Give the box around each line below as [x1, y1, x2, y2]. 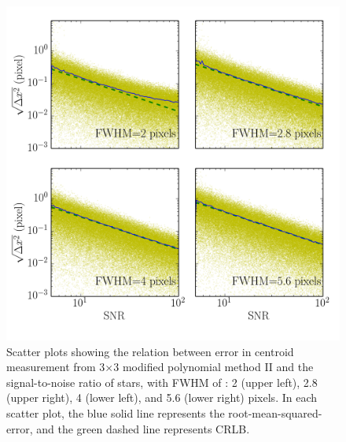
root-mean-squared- [228, 404, 322, 421]
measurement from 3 [6, 358, 105, 375]
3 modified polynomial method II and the [113, 358, 314, 375]
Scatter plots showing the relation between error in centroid [6, 343, 294, 359]
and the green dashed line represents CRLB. [36, 420, 250, 436]
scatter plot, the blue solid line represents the [6, 404, 225, 421]
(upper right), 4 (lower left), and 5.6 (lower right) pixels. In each [6, 389, 318, 406]
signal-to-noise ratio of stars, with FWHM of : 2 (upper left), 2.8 [6, 373, 318, 390]
